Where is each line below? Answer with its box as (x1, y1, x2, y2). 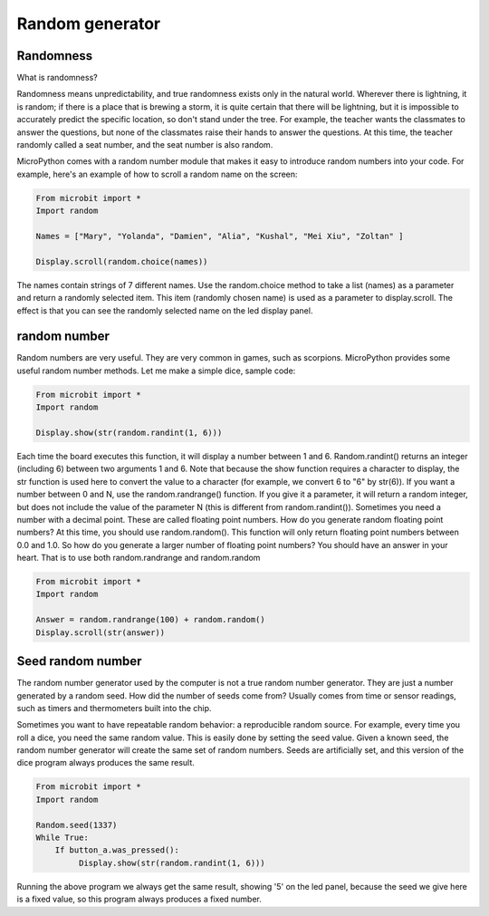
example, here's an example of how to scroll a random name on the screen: (16, 169, 298, 179)
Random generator (16, 14, 161, 34)
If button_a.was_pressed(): (54, 845, 180, 855)
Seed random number (16, 653, 142, 670)
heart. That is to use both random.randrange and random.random (16, 553, 261, 564)
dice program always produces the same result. (16, 757, 195, 768)
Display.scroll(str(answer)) (35, 627, 166, 638)
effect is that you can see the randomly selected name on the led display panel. (16, 304, 313, 316)
